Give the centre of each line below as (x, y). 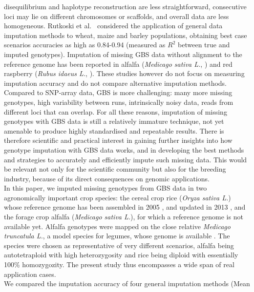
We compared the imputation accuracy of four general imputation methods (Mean (127, 283)
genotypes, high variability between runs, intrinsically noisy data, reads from (119, 102)
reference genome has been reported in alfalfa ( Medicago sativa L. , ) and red (118, 64)
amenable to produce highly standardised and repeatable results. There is (114, 130)
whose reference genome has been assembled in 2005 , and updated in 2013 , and (125, 207)
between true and (204, 45)
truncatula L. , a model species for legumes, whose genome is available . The (117, 236)
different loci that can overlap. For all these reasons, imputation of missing (116, 111)
